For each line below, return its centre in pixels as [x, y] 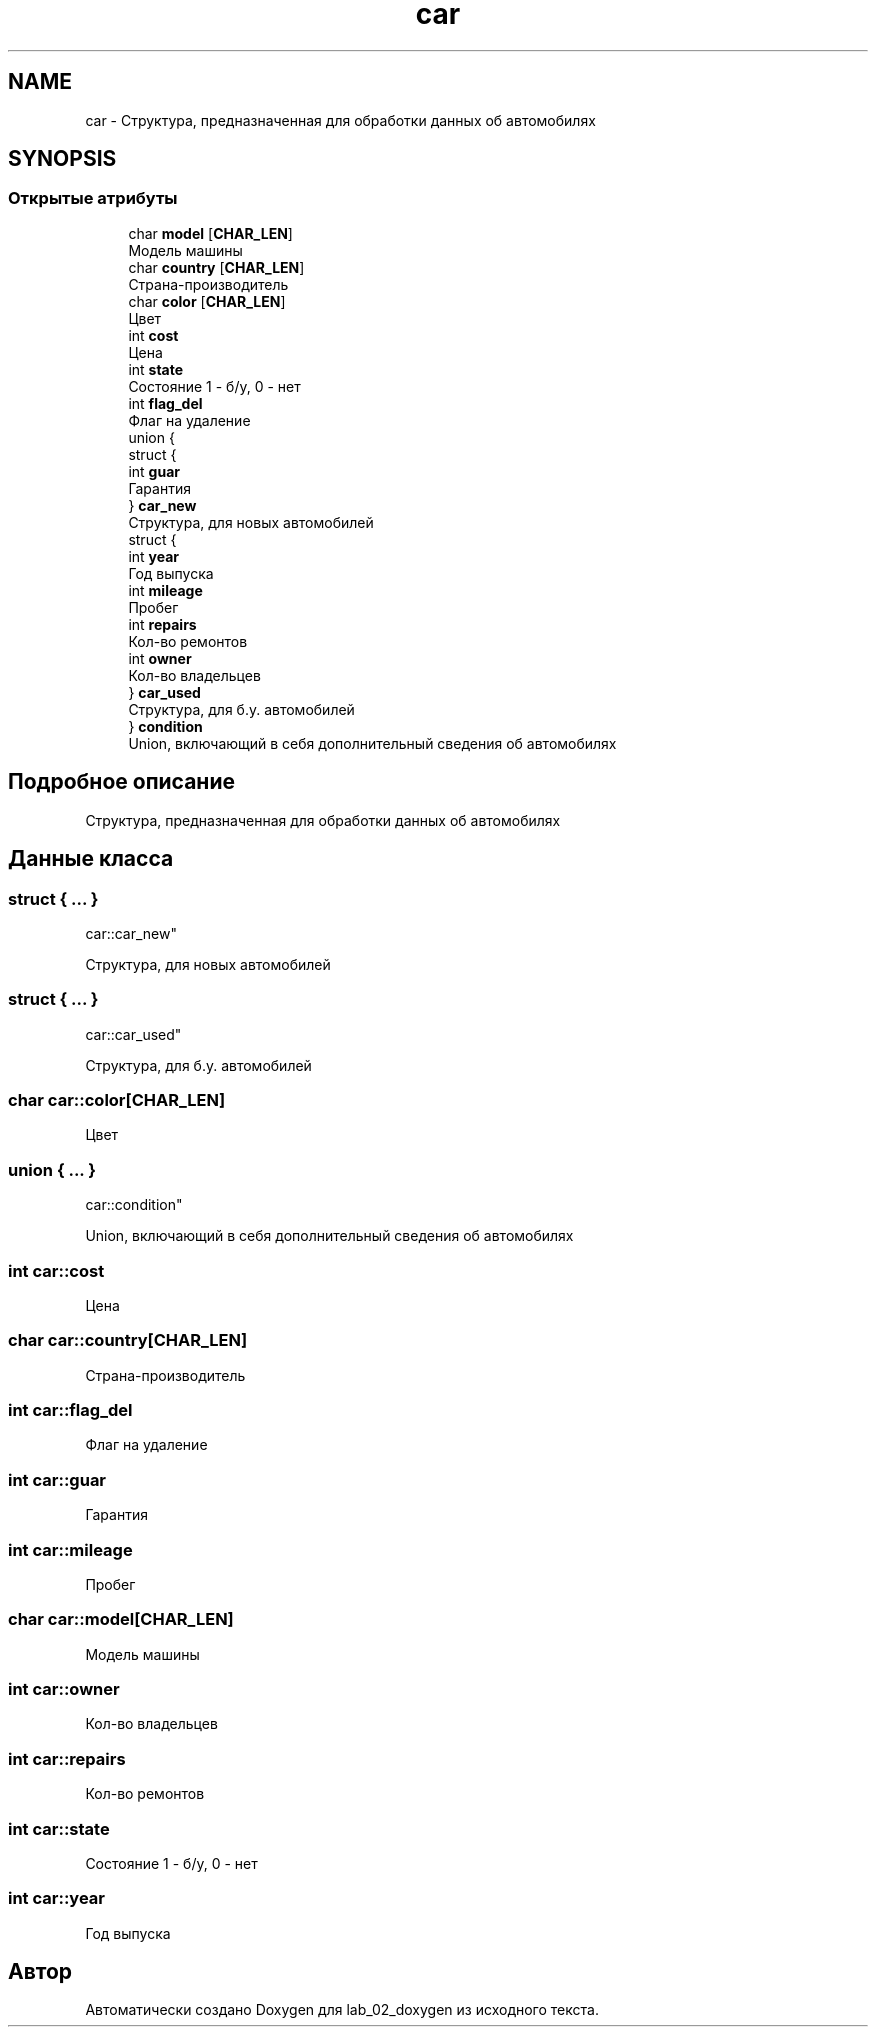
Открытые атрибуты [93, 198]
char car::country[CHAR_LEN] [128, 1340]
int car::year [56, 1898]
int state [156, 369]
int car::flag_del [70, 1410]
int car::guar [57, 1479]
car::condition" [134, 1205]
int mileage [165, 590]
